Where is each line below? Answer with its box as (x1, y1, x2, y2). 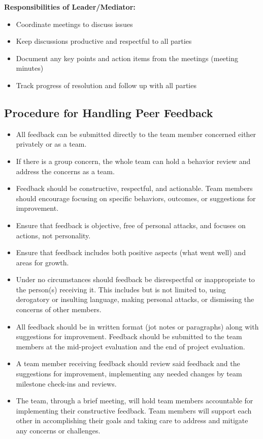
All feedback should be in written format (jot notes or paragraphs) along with (16, 321, 259, 332)
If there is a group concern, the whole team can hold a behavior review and (16, 155, 251, 166)
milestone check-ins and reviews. (16, 378, 117, 389)
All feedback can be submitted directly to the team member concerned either (16, 128, 256, 139)
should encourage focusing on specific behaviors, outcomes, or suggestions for (16, 193, 256, 203)
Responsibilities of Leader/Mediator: (4, 2, 136, 12)
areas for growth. (16, 257, 69, 267)
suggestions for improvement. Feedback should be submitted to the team (16, 331, 242, 342)
